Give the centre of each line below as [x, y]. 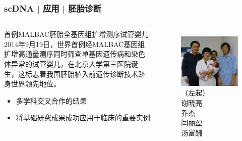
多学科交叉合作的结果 [51, 100]
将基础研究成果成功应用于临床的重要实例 [83, 117]
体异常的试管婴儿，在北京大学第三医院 [68, 64]
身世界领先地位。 [32, 84]
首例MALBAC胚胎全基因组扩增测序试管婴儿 [76, 34]
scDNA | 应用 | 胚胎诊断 [53, 8]
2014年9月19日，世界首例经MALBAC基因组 [75, 44]
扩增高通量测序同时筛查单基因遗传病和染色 [75, 54]
